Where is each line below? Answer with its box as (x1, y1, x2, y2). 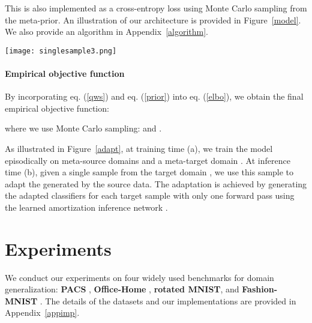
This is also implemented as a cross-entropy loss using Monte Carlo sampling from (5, 2, 307, 14)
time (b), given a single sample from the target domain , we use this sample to (5, 166, 294, 178)
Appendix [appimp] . (5, 306, 80, 319)
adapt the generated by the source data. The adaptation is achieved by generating (5, 177, 307, 190)
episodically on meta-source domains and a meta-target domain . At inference (5, 154, 290, 166)
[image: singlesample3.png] (5, 46, 117, 55)
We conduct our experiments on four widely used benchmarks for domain (5, 271, 274, 283)
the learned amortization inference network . (5, 201, 168, 213)
